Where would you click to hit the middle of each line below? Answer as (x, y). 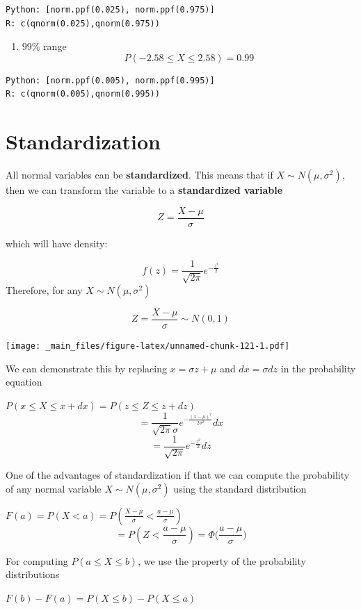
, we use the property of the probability (222, 560)
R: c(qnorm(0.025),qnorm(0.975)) (83, 23)
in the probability (318, 368)
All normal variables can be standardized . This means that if (139, 175)
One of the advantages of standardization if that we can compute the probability (178, 475)
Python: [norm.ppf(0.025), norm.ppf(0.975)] (110, 10)
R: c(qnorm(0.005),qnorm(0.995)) (83, 94)
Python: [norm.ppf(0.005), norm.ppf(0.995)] (110, 80)
